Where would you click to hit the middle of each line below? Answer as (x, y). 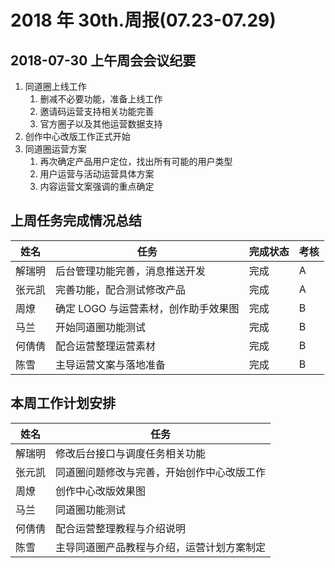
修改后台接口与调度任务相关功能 (131, 453)
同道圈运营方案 (55, 149)
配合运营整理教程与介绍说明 (121, 528)
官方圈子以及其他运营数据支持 (101, 124)
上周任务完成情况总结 (76, 221)
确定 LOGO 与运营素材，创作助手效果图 (147, 308)
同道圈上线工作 (55, 86)
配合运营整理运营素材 (106, 346)
